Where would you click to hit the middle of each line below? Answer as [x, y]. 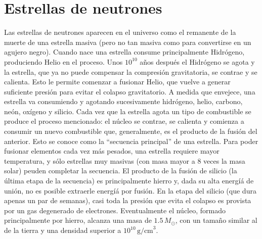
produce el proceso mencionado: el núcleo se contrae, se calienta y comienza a [124, 121]
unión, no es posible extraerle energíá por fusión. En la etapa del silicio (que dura [130, 190]
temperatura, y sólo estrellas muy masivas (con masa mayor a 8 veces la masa [125, 160]
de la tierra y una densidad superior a [63, 230]
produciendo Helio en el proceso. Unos [63, 61]
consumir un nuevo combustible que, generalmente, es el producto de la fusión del [131, 131]
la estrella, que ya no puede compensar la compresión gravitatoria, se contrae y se [131, 71]
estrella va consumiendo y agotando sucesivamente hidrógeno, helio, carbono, [123, 101]
